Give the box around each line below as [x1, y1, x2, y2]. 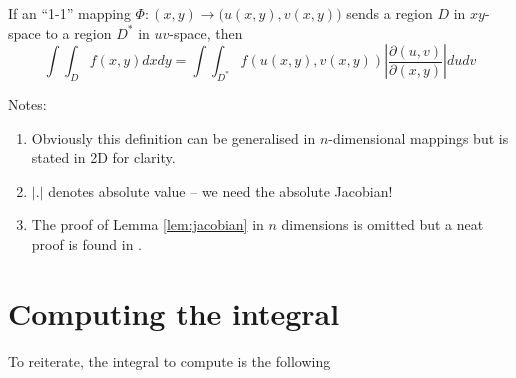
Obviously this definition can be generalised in [31, 127, 316, 148]
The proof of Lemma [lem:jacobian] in [31, 214, 264, 235]
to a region [45, 22, 112, 43]
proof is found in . [31, 233, 143, 254]
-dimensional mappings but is [328, 127, 509, 148]
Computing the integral [8, 292, 340, 333]
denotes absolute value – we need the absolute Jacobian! [48, 180, 393, 201]
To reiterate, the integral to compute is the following [8, 350, 331, 371]
